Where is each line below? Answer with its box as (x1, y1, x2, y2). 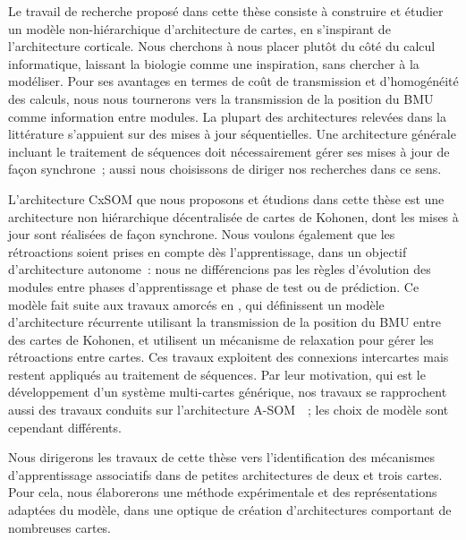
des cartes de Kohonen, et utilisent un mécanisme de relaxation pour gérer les (8, 330, 434, 348)
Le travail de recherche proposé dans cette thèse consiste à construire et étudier (8, 2, 444, 20)
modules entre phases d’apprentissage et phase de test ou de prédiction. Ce (8, 277, 419, 296)
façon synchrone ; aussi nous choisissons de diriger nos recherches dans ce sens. (8, 159, 442, 178)
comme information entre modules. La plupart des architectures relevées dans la (8, 107, 446, 125)
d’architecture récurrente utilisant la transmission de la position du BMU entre (8, 313, 441, 331)
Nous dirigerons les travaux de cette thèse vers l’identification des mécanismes (8, 448, 436, 467)
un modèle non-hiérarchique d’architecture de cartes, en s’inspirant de (8, 19, 391, 38)
